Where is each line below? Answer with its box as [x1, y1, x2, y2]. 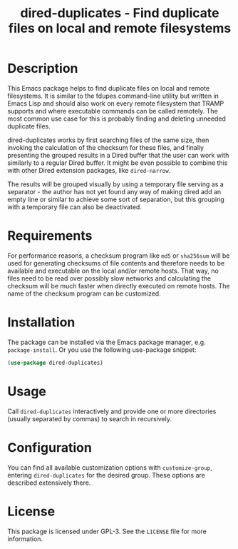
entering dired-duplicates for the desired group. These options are [7, 470, 205, 479]
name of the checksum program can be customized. [7, 289, 162, 298]
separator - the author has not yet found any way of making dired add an [7, 187, 222, 196]
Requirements [7, 228, 93, 244]
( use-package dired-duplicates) [7, 359, 103, 366]
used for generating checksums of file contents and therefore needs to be [7, 258, 225, 267]
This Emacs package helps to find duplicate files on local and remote [7, 84, 210, 92]
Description [7, 61, 78, 76]
